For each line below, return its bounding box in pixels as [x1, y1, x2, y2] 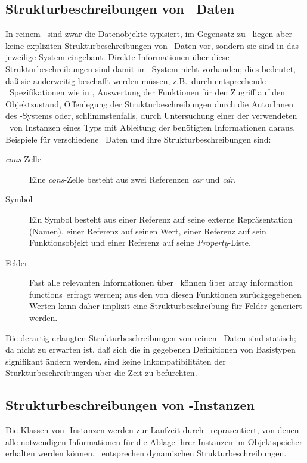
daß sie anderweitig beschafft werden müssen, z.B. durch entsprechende [5, 74, 266, 87]
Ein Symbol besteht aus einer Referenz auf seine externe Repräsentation [29, 212, 293, 225]
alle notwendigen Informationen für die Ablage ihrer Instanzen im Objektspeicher [5, 435, 303, 447]
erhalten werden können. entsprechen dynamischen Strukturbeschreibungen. [5, 447, 287, 459]
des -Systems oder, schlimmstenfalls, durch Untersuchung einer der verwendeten [5, 109, 297, 122]
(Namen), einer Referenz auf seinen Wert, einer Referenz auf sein [29, 224, 266, 237]
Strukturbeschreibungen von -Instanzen [5, 396, 255, 414]
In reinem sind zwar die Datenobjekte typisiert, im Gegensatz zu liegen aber [5, 27, 292, 40]
